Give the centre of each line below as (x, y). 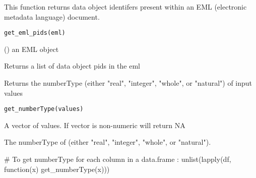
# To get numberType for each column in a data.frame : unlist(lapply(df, (118, 159)
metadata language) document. (52, 16)
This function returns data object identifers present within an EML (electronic (125, 7)
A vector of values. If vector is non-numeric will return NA (95, 125)
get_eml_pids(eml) (35, 33)
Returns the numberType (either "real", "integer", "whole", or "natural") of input (128, 83)
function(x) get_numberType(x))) (57, 169)
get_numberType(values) (44, 109)
